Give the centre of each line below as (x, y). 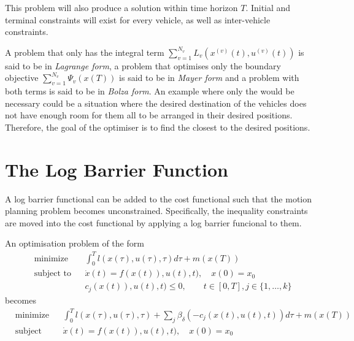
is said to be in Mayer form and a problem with (209, 78)
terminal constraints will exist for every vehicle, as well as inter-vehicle (138, 19)
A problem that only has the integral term (85, 52)
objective (22, 78)
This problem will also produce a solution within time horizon (121, 7)
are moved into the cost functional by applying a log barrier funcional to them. (153, 222)
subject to (52, 274)
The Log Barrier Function (117, 169)
